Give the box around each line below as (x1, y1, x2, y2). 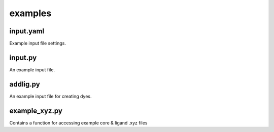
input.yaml (9, 27, 45, 35)
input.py (9, 53, 37, 62)
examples (9, 8, 52, 19)
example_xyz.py (9, 106, 63, 115)
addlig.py (9, 80, 40, 89)
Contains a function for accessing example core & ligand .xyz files (9, 119, 148, 126)
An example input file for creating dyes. (9, 93, 92, 99)
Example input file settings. (9, 40, 66, 47)
